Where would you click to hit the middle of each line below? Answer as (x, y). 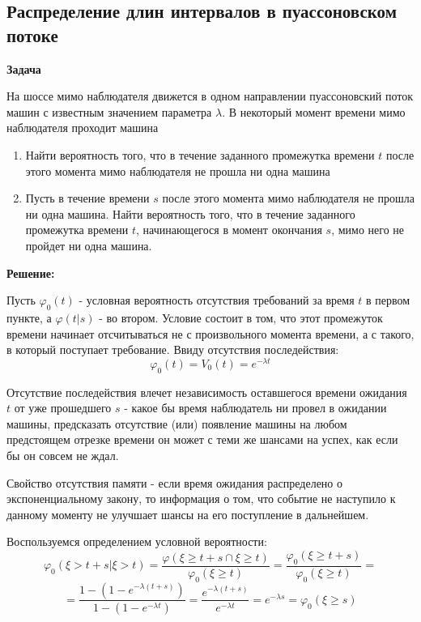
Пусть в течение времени (87, 198)
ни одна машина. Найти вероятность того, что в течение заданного (190, 213)
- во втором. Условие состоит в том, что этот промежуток (241, 317)
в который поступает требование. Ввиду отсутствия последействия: (173, 349)
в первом (388, 300)
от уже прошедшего (63, 408)
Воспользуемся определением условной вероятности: (137, 541)
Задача (24, 68)
